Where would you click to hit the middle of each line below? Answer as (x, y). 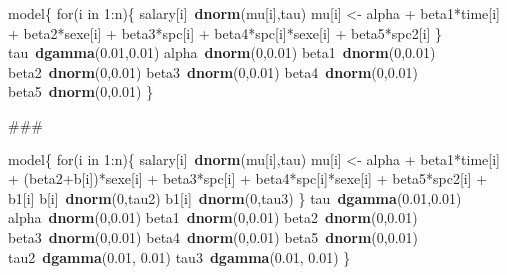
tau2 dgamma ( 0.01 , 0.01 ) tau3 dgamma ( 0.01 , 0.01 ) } (179, 256)
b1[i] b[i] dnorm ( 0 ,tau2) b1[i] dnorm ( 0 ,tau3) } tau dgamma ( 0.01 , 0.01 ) (235, 197)
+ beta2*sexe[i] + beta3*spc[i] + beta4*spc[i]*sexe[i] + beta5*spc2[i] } (225, 32)
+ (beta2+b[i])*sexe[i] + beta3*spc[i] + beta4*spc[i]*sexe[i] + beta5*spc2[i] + (248, 178)
